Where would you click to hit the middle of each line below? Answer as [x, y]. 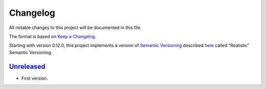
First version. [35, 78]
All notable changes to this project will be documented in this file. [75, 28]
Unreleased [27, 66]
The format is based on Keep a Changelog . [52, 36]
